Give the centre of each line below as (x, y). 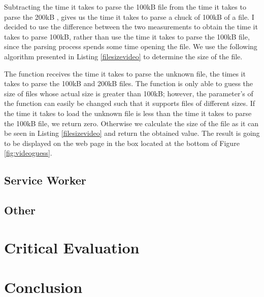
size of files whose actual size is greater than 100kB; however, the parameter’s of (129, 93)
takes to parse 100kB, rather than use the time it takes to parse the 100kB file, (127, 36)
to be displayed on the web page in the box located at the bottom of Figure (122, 143)
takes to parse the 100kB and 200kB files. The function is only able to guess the (129, 83)
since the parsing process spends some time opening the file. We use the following (131, 46)
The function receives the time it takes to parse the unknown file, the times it (125, 73)
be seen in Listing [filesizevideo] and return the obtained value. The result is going (132, 133)
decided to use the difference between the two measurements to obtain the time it (131, 27)
